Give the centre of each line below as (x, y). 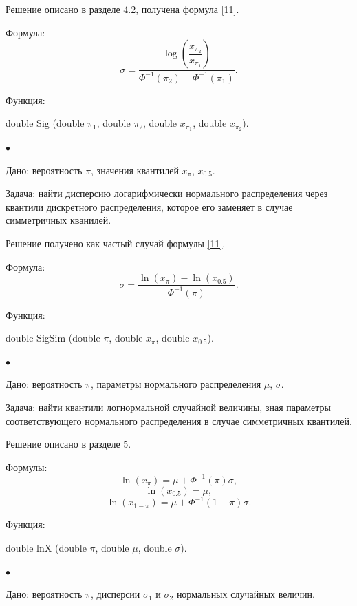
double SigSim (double (53, 338)
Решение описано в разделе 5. (68, 444)
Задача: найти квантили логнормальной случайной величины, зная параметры (168, 407)
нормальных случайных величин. (246, 594)
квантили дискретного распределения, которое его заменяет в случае (149, 206)
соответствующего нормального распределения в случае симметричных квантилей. (179, 420)
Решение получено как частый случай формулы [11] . (116, 243)
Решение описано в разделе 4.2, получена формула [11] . (122, 9)
